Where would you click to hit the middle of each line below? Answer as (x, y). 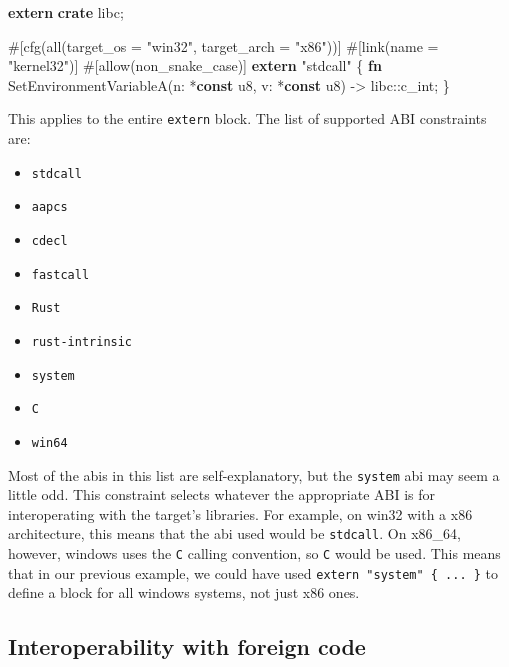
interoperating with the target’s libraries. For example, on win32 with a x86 (240, 513)
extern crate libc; (66, 12)
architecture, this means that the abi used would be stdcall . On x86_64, (234, 533)
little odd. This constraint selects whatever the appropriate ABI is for (221, 494)
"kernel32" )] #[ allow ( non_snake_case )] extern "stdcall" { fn (195, 65)
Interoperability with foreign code (187, 646)
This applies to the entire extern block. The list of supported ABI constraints (247, 118)
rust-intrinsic (82, 341)
